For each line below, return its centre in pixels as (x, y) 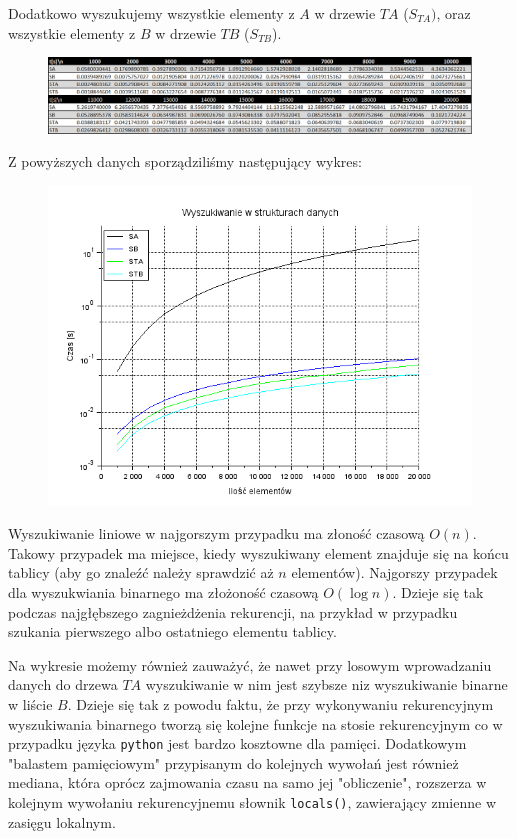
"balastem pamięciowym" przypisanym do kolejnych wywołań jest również (233, 762)
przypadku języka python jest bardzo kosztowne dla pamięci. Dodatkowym (237, 743)
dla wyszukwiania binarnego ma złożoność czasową (163, 592)
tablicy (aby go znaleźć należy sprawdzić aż (141, 572)
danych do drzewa (63, 684)
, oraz (453, 13)
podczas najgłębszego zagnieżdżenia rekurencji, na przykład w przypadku (233, 611)
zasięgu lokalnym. (62, 821)
